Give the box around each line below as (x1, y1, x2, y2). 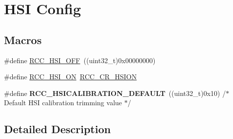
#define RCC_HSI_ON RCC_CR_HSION (4, 71, 137, 82)
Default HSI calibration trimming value (4, 97, 122, 108)
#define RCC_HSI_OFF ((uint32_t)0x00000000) (4, 55, 156, 65)
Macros (4, 32, 42, 47)
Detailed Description (4, 121, 111, 137)
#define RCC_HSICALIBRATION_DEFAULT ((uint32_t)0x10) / (4, 88, 226, 98)
